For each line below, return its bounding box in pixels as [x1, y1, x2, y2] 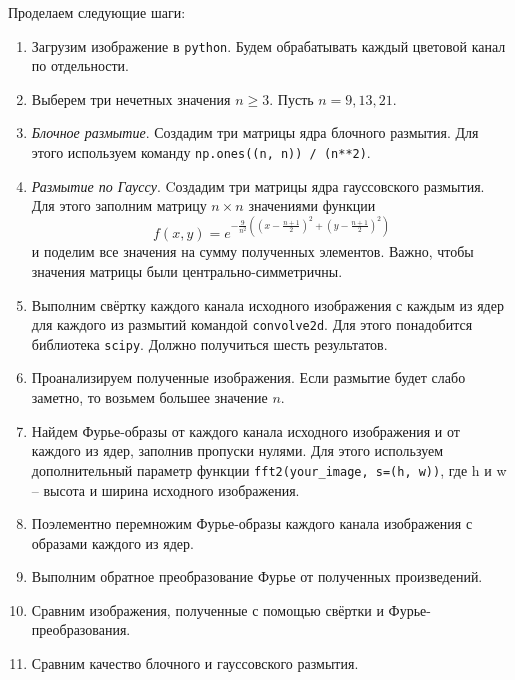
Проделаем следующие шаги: [8, 2, 186, 22]
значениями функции [248, 195, 376, 216]
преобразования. [31, 619, 131, 640]
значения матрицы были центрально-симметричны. [31, 260, 343, 281]
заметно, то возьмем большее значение [31, 387, 268, 408]
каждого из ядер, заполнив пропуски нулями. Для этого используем [31, 440, 444, 461]
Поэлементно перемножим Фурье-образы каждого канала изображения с [31, 513, 473, 534]
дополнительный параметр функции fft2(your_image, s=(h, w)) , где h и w [31, 459, 507, 480]
